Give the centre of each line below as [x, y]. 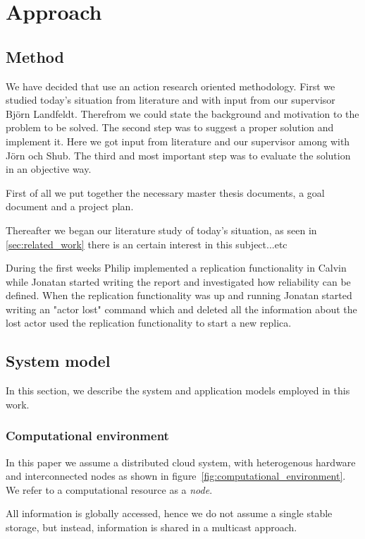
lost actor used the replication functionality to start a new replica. [149, 323]
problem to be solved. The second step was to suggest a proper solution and [170, 127]
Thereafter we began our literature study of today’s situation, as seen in [161, 230]
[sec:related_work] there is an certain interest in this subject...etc [147, 244]
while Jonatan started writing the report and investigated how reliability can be [178, 281]
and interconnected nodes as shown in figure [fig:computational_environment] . [176, 476]
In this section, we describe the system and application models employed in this [178, 390]
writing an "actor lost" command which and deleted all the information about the [181, 309]
